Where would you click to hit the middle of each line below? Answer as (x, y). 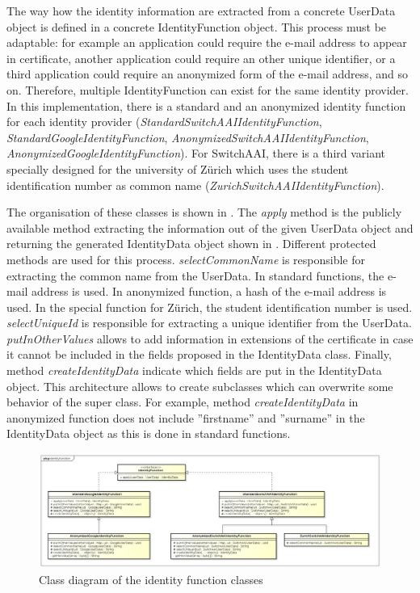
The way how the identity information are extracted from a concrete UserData (201, 11)
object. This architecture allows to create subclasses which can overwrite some (200, 386)
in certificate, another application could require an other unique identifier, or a (201, 58)
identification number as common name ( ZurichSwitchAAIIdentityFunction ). (195, 185)
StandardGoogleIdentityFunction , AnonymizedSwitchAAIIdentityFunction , (188, 137)
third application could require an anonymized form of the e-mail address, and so (208, 74)
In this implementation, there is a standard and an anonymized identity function (206, 105)
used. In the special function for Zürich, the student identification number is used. (210, 307)
